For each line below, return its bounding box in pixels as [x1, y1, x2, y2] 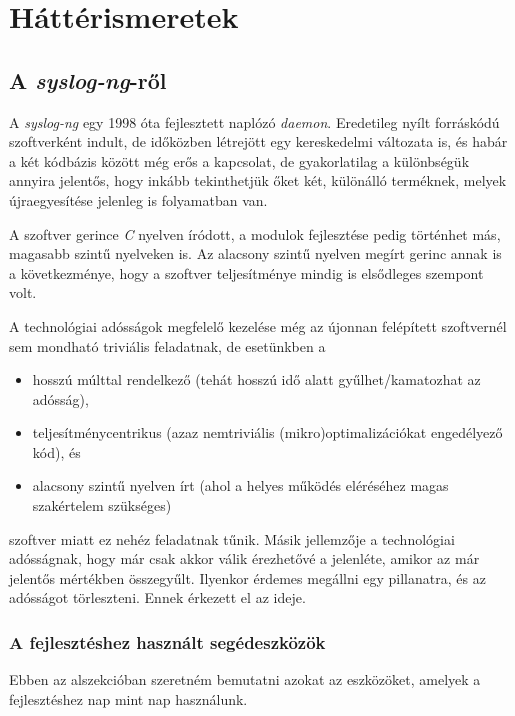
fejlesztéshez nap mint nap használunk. [9, 688, 248, 709]
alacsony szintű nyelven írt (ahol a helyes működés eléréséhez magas [32, 475, 449, 496]
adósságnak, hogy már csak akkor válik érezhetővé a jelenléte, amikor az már [9, 548, 480, 569]
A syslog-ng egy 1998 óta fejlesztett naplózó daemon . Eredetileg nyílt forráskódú [9, 111, 500, 132]
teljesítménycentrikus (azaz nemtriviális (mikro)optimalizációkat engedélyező [32, 422, 503, 443]
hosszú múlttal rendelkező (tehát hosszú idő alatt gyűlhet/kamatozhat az [32, 369, 481, 390]
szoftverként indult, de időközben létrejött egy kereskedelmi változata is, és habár [9, 131, 508, 152]
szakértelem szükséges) [32, 495, 172, 516]
